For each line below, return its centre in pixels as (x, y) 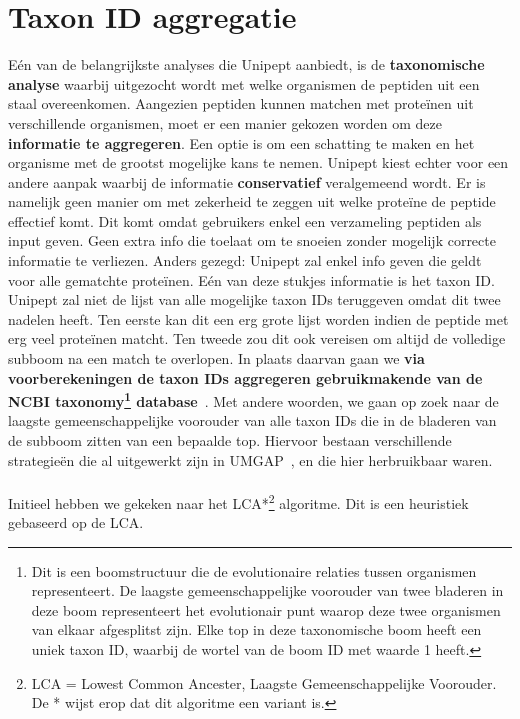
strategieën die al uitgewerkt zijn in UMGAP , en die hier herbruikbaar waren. (250, 459)
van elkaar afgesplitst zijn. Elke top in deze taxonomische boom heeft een (256, 629)
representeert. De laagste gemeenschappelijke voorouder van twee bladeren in (267, 590)
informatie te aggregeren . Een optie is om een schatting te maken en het (241, 142)
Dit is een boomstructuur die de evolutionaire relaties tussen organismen (254, 570)
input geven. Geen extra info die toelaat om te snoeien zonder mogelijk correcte (252, 240)
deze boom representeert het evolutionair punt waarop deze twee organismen (266, 609)
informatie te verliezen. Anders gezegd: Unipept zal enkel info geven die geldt (245, 260)
